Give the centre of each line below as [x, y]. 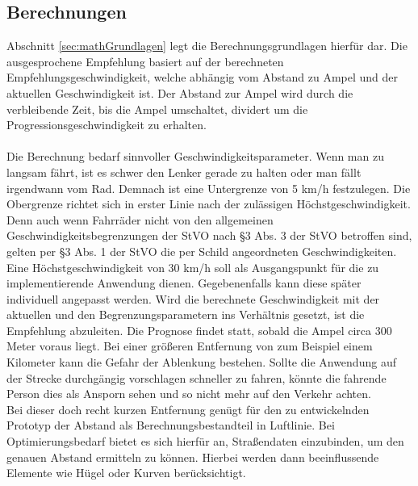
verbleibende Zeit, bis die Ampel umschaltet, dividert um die [157, 109]
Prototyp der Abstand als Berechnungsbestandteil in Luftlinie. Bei [171, 425]
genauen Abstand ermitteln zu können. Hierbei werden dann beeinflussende [193, 457]
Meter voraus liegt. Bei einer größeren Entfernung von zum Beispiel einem [190, 346]
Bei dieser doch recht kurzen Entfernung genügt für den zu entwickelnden [188, 409]
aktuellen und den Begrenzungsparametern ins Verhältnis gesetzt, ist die [186, 314]
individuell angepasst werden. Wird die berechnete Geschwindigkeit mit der [193, 298]
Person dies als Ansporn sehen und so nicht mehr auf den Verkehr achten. [189, 394]
